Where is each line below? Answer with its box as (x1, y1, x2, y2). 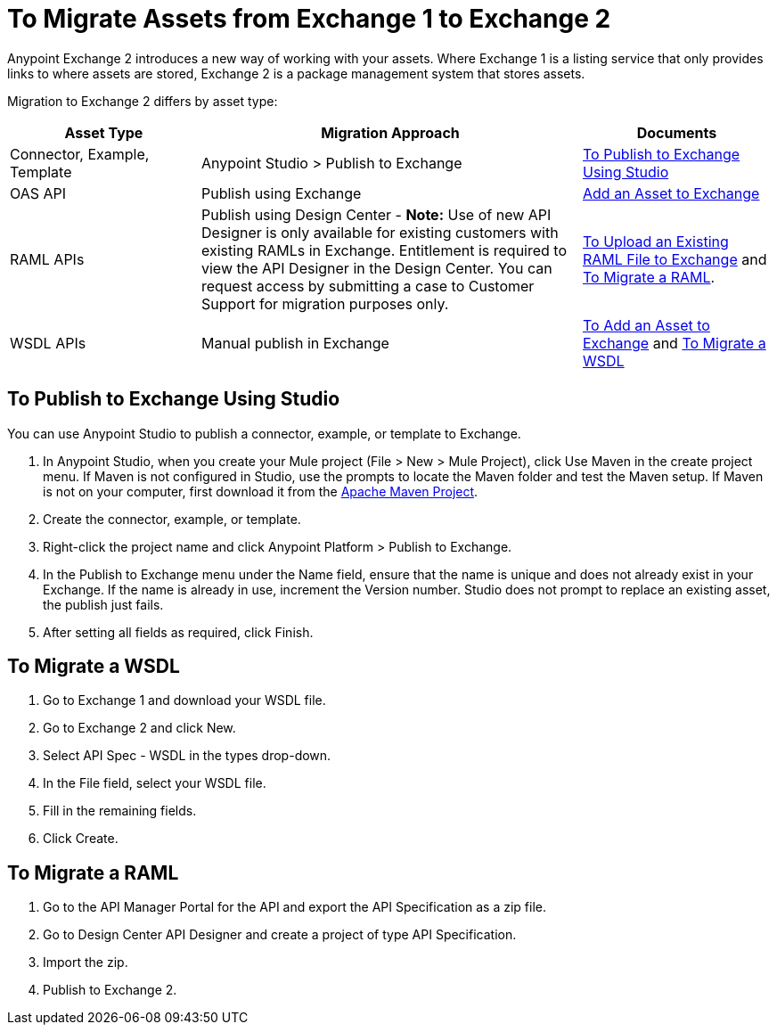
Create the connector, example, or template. (43, 511, 301, 527)
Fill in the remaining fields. (43, 803, 197, 819)
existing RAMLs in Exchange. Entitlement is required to (201, 241, 568, 259)
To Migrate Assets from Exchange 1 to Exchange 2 (7, 4, 611, 34)
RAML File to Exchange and (583, 250, 767, 268)
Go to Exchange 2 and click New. (43, 720, 236, 736)
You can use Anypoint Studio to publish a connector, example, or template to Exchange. (7, 425, 521, 441)
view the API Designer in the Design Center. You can (201, 258, 552, 277)
